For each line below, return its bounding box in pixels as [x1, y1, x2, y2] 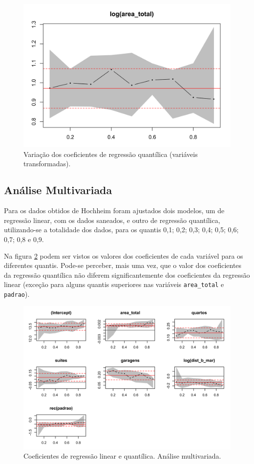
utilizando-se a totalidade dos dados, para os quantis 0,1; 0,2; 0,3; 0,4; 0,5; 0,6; [4, 224, 239, 235]
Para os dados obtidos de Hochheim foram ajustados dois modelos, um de [4, 205, 225, 216]
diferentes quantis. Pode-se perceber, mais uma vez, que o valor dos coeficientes [4, 260, 242, 270]
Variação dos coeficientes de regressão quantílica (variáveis [23, 149, 198, 159]
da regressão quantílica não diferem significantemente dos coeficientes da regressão [4, 269, 250, 280]
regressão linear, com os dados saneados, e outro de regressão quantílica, [4, 215, 220, 225]
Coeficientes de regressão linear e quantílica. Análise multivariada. [23, 451, 221, 461]
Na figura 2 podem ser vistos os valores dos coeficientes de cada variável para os [4, 250, 243, 261]
